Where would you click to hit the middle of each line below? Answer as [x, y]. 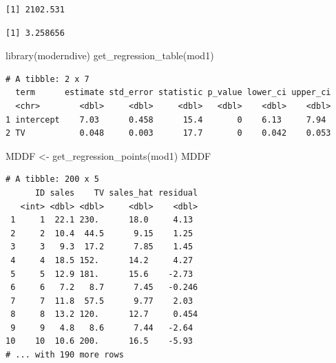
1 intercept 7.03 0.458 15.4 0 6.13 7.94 [166, 120]
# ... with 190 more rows [65, 355]
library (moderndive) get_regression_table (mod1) [110, 55]
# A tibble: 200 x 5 [53, 179]
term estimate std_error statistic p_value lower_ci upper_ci [173, 93]
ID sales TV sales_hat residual [116, 193]
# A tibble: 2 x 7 [48, 79]
